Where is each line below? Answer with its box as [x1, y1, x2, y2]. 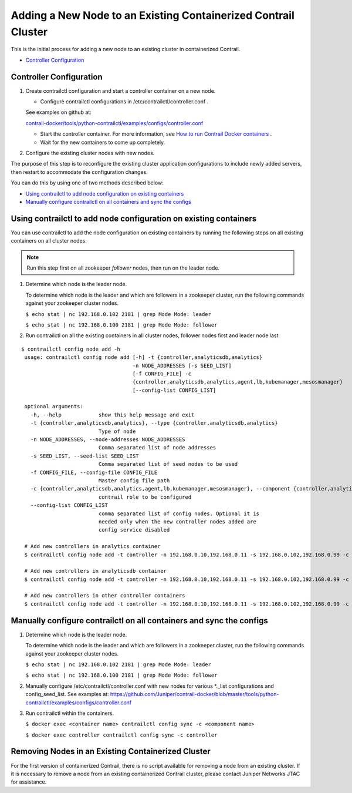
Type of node [98, 428, 136, 435]
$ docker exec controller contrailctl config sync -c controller [25, 731, 218, 738]
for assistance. [11, 778, 47, 785]
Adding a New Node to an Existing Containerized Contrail [11, 9, 295, 22]
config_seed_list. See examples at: [25, 691, 109, 698]
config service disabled [98, 526, 170, 533]
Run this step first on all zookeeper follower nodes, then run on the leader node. [26, 264, 220, 271]
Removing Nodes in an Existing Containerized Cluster [11, 747, 211, 757]
